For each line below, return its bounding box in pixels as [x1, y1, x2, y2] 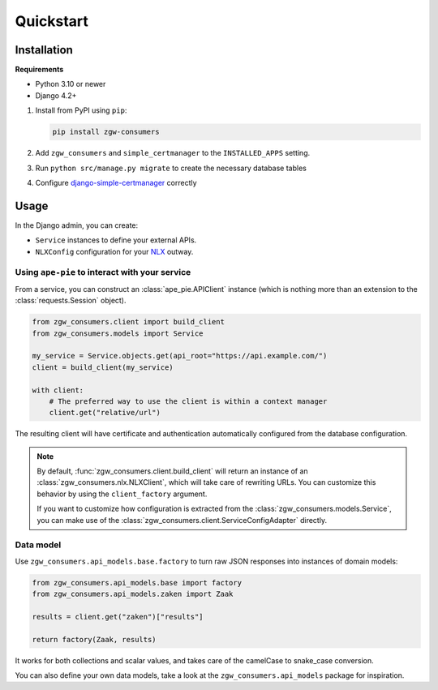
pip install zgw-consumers [52, 127, 160, 137]
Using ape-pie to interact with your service [15, 267, 191, 278]
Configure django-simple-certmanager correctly [35, 178, 198, 187]
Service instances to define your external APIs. [35, 235, 197, 245]
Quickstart [15, 12, 89, 30]
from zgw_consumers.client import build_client [32, 317, 225, 327]
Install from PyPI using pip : [35, 105, 127, 115]
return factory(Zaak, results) [32, 635, 157, 644]
